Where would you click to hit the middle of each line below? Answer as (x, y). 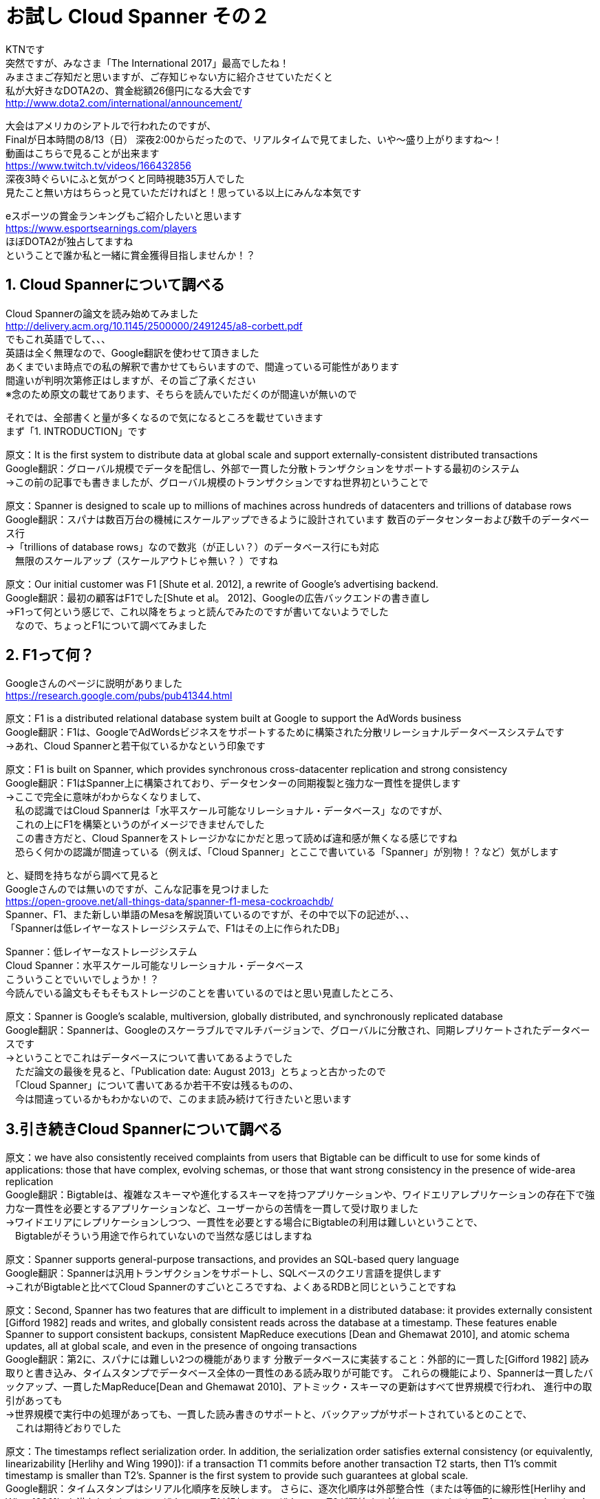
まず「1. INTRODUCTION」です (76, 431)
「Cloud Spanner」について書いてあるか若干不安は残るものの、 (157, 1085)
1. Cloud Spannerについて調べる (115, 285)
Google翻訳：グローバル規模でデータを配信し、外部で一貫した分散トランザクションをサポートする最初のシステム (262, 468)
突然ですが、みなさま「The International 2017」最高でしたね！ (148, 63)
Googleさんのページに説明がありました (94, 683)
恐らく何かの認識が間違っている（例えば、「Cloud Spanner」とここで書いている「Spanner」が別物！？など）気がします (287, 852)
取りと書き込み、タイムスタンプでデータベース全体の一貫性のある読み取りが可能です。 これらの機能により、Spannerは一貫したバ (299, 1373)
